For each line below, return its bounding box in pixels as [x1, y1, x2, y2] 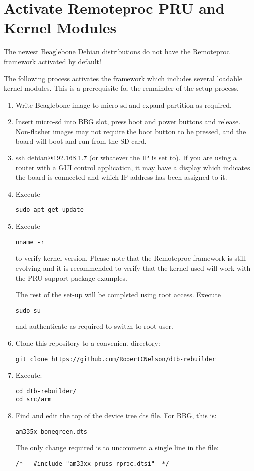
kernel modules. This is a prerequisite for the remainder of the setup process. [4, 83, 239, 93]
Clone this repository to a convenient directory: [15, 337, 160, 348]
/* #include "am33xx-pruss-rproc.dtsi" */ [15, 460, 169, 467]
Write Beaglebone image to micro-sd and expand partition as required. [15, 99, 232, 110]
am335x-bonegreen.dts [15, 428, 87, 435]
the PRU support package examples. [15, 272, 127, 283]
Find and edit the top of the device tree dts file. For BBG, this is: [15, 410, 217, 421]
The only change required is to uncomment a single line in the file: [15, 442, 219, 453]
